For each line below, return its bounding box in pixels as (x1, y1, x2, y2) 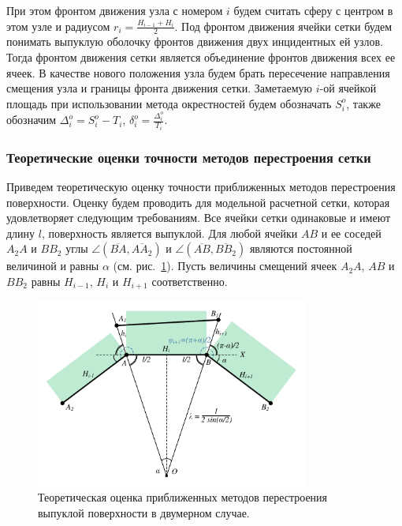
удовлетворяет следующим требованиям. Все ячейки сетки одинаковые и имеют (6, 209, 391, 226)
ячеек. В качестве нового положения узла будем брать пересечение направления (6, 64, 390, 81)
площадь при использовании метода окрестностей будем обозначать (6, 95, 332, 111)
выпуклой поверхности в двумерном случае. (38, 504, 250, 520)
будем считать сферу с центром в (233, 2, 393, 18)
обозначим (6, 111, 57, 128)
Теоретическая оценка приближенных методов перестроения (38, 489, 328, 505)
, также (346, 95, 381, 111)
